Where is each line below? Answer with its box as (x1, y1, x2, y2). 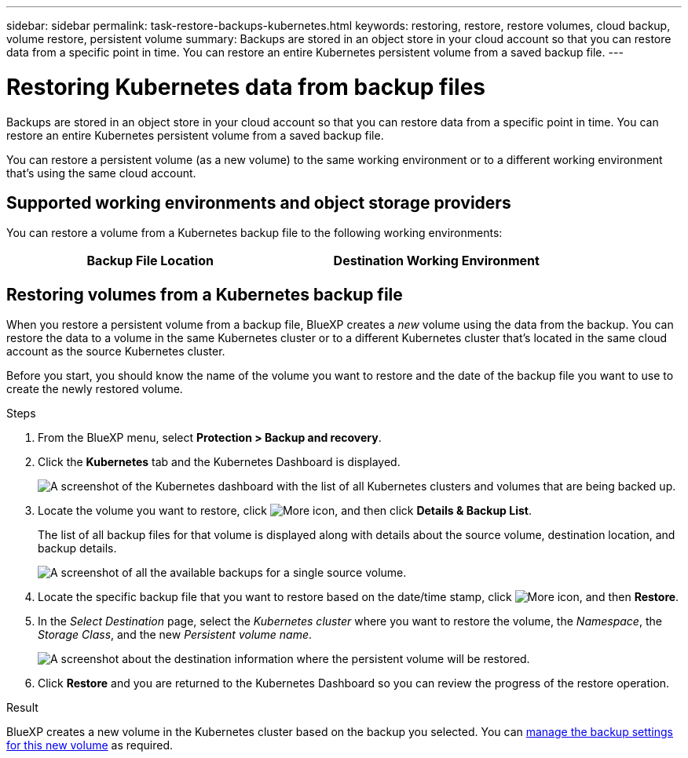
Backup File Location (86, 253, 214, 269)
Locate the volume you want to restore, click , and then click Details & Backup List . (38, 504, 532, 518)
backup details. (38, 541, 117, 556)
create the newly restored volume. (6, 382, 183, 396)
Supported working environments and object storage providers (6, 192, 511, 213)
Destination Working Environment (333, 253, 540, 269)
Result (6, 701, 38, 715)
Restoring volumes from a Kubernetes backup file (6, 284, 403, 304)
